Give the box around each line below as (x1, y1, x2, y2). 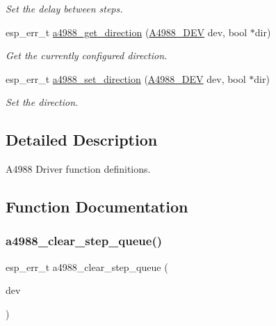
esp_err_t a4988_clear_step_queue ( (6, 259, 168, 274)
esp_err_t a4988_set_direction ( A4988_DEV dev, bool (6, 71, 246, 86)
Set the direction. (6, 95, 79, 109)
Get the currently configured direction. (6, 48, 168, 63)
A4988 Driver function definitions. (6, 162, 151, 176)
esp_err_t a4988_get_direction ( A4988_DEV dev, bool (6, 24, 247, 39)
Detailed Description (6, 129, 158, 150)
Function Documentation (6, 196, 188, 217)
